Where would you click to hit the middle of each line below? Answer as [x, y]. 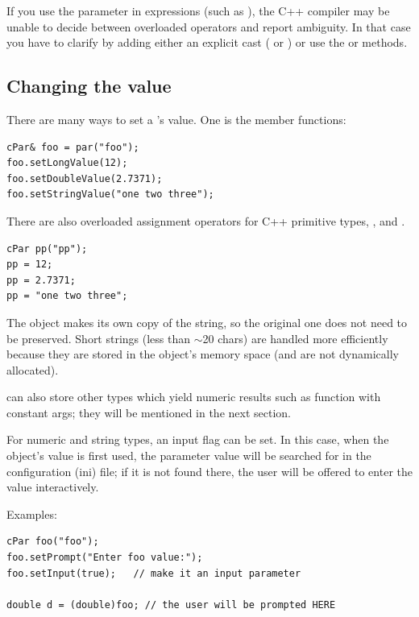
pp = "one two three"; [67, 296]
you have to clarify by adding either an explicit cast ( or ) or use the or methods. [207, 42]
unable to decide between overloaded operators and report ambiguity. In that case [209, 26]
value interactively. [53, 487]
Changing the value [89, 86]
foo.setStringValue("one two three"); [110, 195]
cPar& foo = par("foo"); [73, 147]
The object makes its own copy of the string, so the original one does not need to [207, 322]
